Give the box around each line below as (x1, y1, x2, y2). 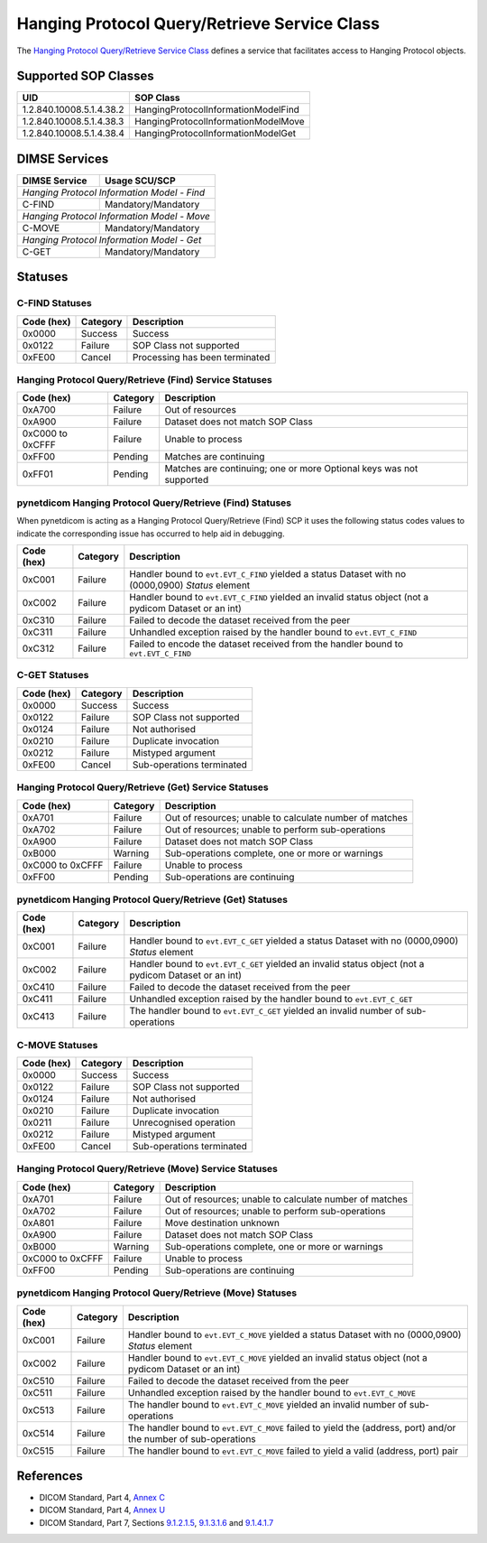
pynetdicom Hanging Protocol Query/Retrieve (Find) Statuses (16, 497, 292, 509)
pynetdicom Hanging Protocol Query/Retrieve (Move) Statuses (16, 1287, 298, 1299)
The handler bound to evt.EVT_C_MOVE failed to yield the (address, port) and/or (127, 1421, 456, 1434)
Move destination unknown (164, 1216, 280, 1229)
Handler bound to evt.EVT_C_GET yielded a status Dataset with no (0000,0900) (129, 934, 459, 947)
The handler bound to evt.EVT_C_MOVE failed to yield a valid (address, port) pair (127, 1445, 459, 1457)
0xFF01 (22, 468, 54, 480)
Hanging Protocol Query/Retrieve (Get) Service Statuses (16, 781, 270, 794)
